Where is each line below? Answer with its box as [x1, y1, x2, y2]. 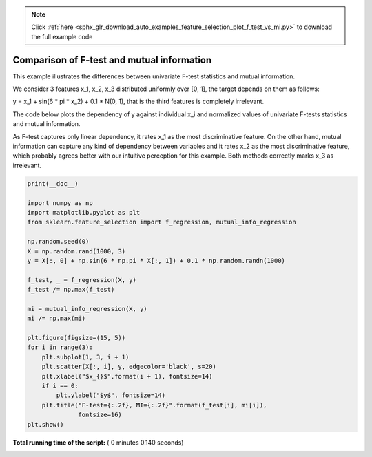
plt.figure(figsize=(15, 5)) [27, 334, 126, 342]
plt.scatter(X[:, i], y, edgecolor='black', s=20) [41, 363, 216, 371]
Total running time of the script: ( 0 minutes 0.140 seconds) [12, 438, 184, 447]
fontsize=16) [78, 411, 122, 419]
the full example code [31, 32, 93, 41]
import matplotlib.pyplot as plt [27, 209, 141, 216]
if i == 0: [41, 382, 79, 390]
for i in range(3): [27, 343, 93, 351]
